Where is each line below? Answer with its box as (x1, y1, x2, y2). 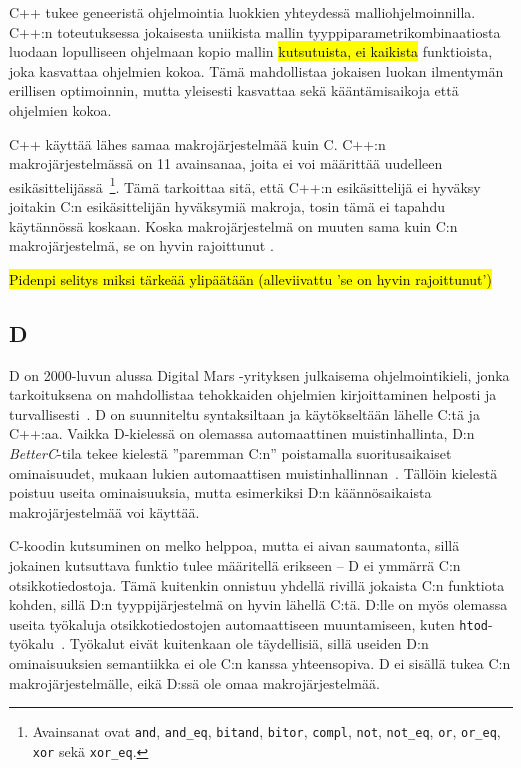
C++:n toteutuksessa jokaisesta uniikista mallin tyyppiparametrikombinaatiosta (9, 21, 501, 42)
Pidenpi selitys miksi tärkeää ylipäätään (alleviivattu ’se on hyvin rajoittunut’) (9, 268, 492, 289)
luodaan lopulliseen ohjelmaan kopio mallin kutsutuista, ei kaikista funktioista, (9, 41, 493, 62)
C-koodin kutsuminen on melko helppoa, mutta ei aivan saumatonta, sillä (9, 535, 460, 556)
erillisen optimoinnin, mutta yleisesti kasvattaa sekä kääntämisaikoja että (9, 80, 459, 101)
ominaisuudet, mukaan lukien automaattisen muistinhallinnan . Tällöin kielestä (9, 462, 498, 483)
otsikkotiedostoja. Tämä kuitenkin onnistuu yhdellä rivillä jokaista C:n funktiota (9, 574, 505, 595)
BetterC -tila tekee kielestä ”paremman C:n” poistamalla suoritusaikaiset (9, 442, 452, 463)
